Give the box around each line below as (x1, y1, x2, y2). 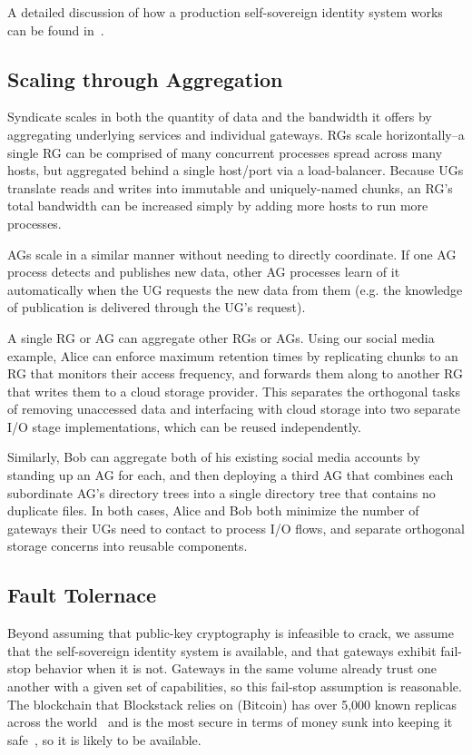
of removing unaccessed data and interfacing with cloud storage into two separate (7, 399, 460, 418)
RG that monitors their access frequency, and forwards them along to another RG (7, 364, 464, 383)
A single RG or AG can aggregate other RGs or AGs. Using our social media (7, 328, 435, 347)
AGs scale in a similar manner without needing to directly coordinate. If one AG (7, 244, 457, 263)
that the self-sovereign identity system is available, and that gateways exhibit (7, 641, 437, 660)
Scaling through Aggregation (7, 64, 283, 93)
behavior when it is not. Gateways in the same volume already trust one (34, 659, 438, 678)
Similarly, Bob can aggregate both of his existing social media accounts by (7, 447, 420, 466)
